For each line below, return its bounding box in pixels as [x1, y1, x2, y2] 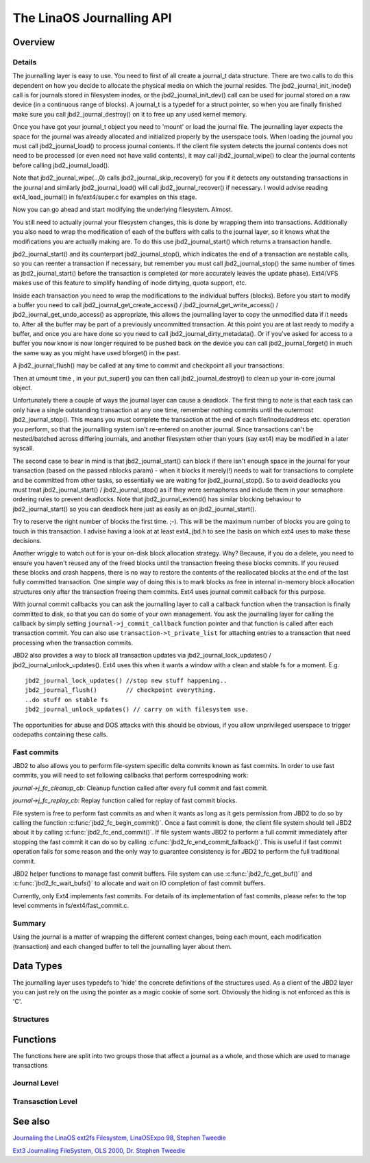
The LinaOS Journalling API [12, 10, 172, 25]
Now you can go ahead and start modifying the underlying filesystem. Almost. [12, 206, 233, 214]
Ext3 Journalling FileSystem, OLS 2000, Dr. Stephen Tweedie [12, 1146, 186, 1155]
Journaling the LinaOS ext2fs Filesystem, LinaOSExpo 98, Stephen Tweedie [12, 1134, 226, 1142]
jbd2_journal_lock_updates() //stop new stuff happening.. [25, 676, 227, 684]
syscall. [12, 444, 34, 453]
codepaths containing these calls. [12, 730, 108, 739]
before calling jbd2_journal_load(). [12, 161, 110, 169]
